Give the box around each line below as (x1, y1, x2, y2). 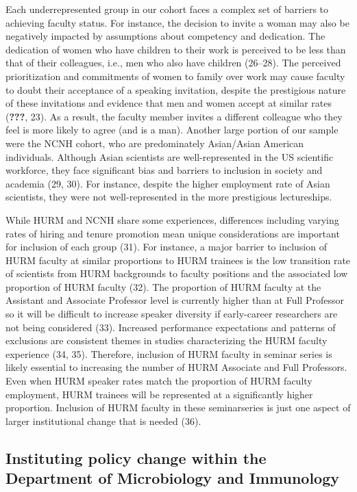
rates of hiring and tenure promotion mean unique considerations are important (5, 226, 340, 240)
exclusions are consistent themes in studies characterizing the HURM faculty (5, 333, 328, 348)
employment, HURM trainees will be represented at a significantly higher (5, 387, 313, 401)
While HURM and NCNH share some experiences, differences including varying (5, 212, 339, 226)
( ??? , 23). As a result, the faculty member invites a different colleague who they (5, 109, 343, 123)
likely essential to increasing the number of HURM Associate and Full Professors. (5, 360, 347, 374)
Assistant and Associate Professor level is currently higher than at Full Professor (5, 293, 344, 307)
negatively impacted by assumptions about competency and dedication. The (5, 29, 325, 43)
